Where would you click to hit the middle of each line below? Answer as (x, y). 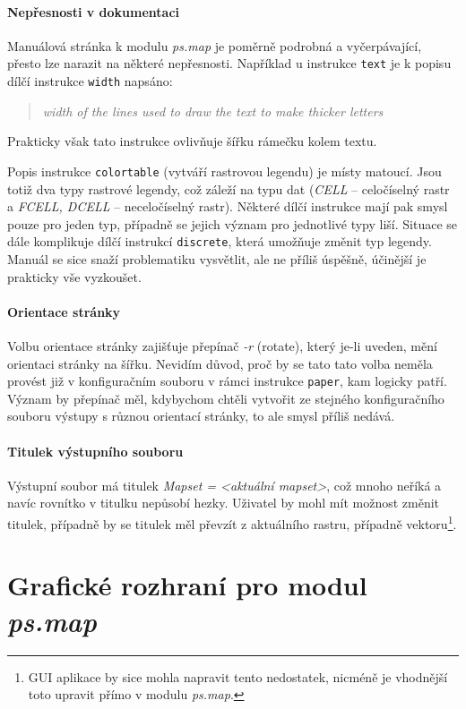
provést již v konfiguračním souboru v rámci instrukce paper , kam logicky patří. (227, 381)
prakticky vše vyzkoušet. (74, 276)
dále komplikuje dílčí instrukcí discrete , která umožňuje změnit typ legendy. (220, 241)
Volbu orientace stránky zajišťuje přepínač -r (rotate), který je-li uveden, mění (222, 345)
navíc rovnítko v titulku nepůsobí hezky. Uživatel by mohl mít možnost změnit (224, 503)
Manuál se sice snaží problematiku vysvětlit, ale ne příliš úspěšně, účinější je (217, 258)
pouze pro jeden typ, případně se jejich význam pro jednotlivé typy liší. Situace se (233, 223)
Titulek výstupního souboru (95, 451)
